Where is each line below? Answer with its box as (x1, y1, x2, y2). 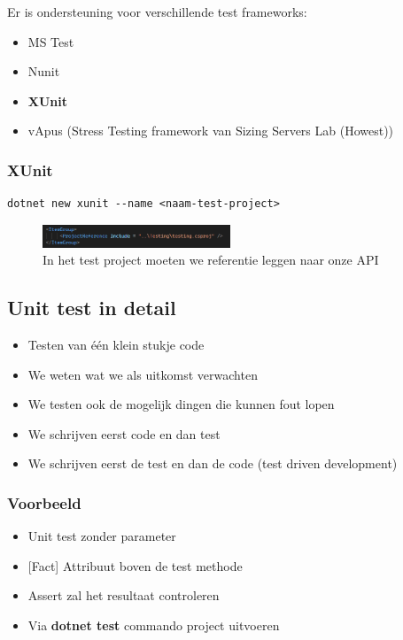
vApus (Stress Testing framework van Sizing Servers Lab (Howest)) (27, 121, 394, 140)
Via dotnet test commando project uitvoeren (27, 616, 280, 634)
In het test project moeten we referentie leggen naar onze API (43, 251, 379, 269)
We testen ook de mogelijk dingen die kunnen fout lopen (27, 395, 335, 413)
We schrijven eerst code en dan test (27, 424, 221, 443)
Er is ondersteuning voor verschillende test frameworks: (7, 3, 307, 20)
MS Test (27, 32, 74, 50)
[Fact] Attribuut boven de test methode (27, 556, 243, 574)
